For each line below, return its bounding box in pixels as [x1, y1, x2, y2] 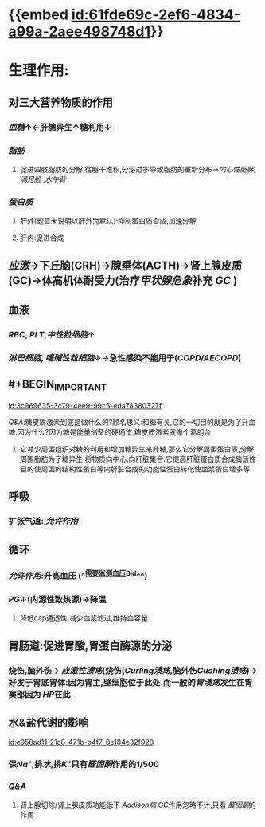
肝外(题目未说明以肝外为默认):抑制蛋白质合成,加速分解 [19, 216, 197, 226]
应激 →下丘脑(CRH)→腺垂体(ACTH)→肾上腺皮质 [8, 258, 243, 272]
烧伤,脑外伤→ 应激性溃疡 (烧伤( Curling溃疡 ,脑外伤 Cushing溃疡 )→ [8, 664, 258, 675]
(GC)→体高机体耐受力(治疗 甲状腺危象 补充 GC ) [8, 274, 238, 287]
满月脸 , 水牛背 [19, 174, 66, 184]
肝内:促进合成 [19, 233, 64, 242]
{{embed [8, 6, 69, 24]
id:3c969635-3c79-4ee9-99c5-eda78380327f [8, 400, 162, 410]
